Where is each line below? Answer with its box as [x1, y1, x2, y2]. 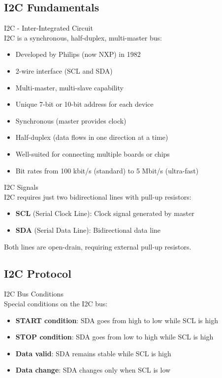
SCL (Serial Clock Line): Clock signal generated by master [15, 208, 194, 218]
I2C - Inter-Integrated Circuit [4, 23, 93, 33]
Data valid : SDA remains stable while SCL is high [15, 348, 171, 358]
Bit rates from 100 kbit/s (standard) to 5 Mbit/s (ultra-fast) [15, 165, 199, 175]
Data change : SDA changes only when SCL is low [15, 365, 171, 375]
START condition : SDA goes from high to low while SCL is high [15, 315, 218, 325]
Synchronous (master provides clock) [15, 115, 127, 126]
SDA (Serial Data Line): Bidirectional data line [15, 224, 161, 235]
